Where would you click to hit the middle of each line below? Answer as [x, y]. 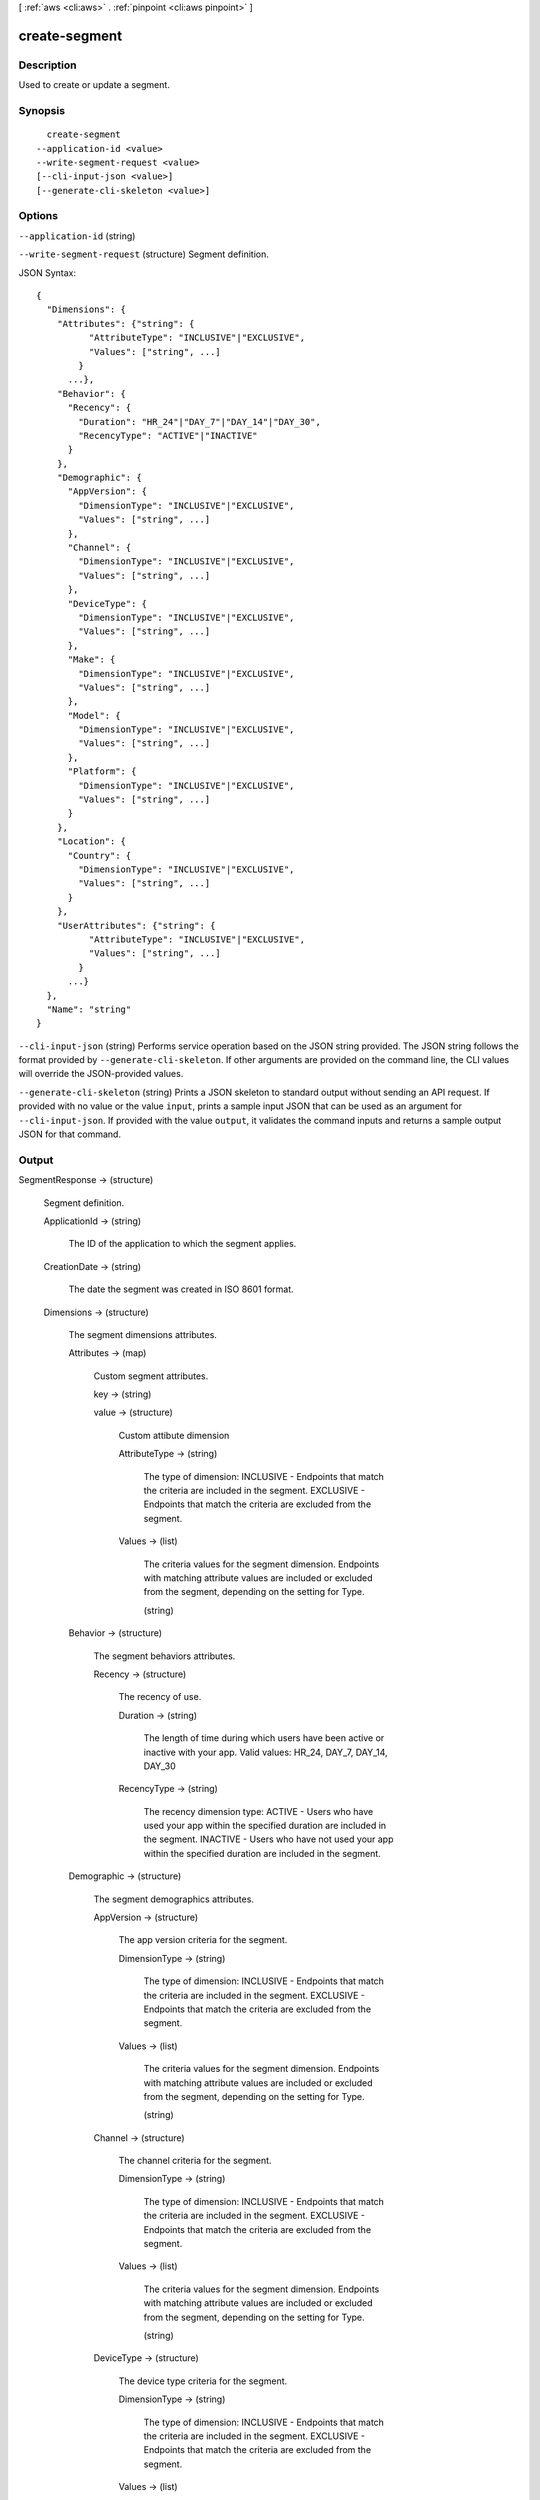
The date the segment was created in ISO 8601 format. [181, 1289]
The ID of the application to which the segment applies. [182, 1244]
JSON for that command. [70, 1134]
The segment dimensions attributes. [142, 1334]
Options [38, 216]
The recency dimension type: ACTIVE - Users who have [258, 1811]
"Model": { [94, 715]
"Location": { [91, 841]
